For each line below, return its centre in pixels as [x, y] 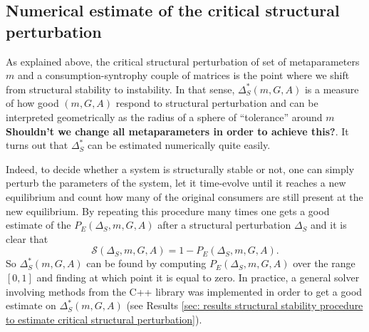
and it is [329, 225]
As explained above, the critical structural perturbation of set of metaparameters [183, 61]
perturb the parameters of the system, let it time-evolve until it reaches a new [176, 183]
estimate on [31, 305]
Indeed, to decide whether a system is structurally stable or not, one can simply [180, 168]
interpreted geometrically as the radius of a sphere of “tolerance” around [164, 116]
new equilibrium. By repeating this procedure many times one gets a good [168, 211]
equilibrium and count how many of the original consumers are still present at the [184, 196]
